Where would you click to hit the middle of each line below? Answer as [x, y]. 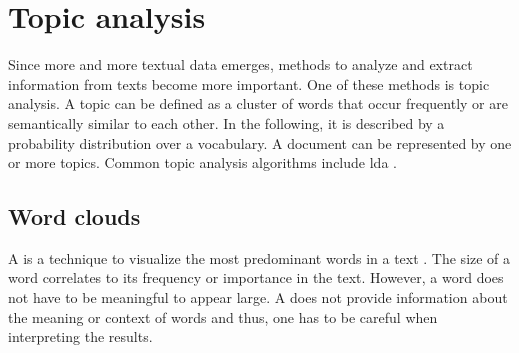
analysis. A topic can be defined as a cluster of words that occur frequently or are [258, 103]
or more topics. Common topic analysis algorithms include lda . [202, 162]
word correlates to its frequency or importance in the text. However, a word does [256, 277]
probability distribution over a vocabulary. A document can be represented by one [260, 142]
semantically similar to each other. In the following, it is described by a [226, 122]
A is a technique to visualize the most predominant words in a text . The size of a [259, 257]
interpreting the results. [80, 336]
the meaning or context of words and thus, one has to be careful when [223, 316]
